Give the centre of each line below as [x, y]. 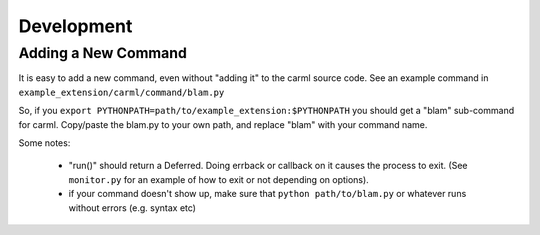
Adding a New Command [102, 53]
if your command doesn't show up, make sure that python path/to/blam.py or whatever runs [267, 194]
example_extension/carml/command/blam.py [121, 92]
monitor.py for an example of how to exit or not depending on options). [218, 179]
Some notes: [44, 142]
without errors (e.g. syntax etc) [132, 207]
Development [75, 26]
